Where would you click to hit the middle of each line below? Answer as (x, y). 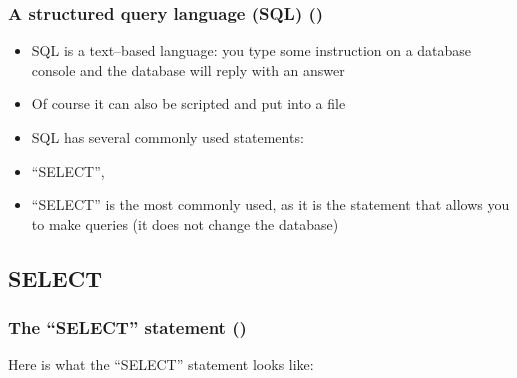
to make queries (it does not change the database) (185, 223)
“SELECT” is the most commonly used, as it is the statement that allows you (270, 204)
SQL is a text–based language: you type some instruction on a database (251, 50)
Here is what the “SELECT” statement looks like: (161, 364)
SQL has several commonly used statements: (167, 137)
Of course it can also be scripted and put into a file (188, 103)
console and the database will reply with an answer (188, 69)
